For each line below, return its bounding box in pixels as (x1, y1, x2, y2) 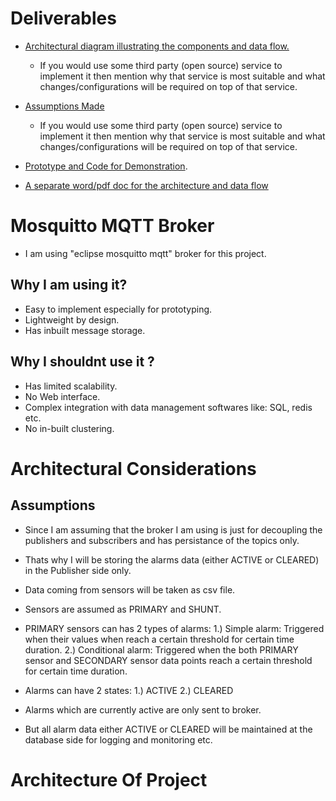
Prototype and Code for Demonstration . (24, 160, 188, 172)
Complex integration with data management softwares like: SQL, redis (24, 401, 313, 413)
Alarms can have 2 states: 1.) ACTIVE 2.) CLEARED (24, 684, 234, 696)
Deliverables (10, 7, 117, 30)
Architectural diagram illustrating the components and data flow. (24, 40, 290, 52)
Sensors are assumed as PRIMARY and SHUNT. (24, 603, 222, 615)
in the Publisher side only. (24, 564, 132, 576)
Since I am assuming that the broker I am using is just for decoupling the (24, 523, 323, 536)
